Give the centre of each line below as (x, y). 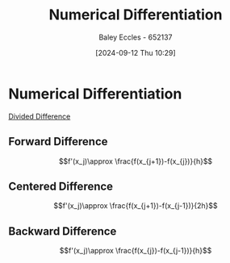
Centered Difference (61, 186)
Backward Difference (63, 231)
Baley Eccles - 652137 (136, 37)
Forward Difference (58, 142)
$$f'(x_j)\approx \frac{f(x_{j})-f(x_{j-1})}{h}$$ (136, 251)
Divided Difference (40, 116)
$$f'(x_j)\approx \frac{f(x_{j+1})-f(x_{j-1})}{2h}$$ (136, 206)
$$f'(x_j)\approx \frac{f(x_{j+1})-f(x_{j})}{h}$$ (136, 161)
